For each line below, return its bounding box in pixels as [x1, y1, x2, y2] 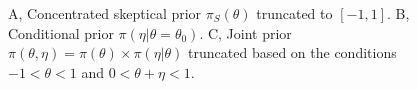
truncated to [256, 3, 333, 23]
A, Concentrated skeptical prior [8, 3, 202, 23]
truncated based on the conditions [188, 42, 397, 63]
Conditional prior [8, 22, 114, 43]
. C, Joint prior [199, 22, 292, 43]
